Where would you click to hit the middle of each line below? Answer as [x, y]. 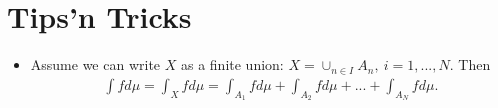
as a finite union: [232, 64]
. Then [470, 64]
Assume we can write [95, 64]
